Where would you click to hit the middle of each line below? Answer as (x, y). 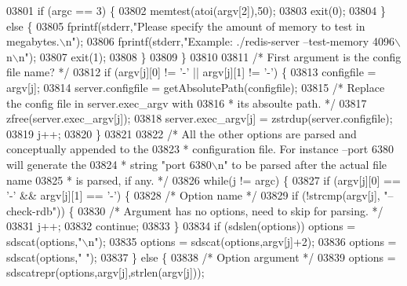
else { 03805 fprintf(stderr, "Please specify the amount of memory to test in (186, 26)
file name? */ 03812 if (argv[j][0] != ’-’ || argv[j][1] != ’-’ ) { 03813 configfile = (191, 72)
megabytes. (33, 41)
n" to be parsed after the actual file (302, 164)
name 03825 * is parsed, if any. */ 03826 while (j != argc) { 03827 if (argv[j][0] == (203, 180)
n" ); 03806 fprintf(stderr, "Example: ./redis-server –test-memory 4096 (230, 41)
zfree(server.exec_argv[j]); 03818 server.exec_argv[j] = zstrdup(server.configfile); (200, 118)
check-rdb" (31, 210)
